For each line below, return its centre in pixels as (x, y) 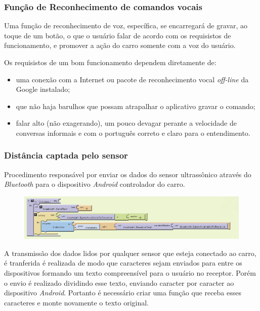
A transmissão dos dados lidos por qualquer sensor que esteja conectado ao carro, (130, 253)
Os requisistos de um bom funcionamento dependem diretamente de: (110, 62)
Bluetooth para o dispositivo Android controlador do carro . (95, 184)
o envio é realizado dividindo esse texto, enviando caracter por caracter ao (119, 282)
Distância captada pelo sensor (66, 155)
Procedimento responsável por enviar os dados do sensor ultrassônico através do (128, 174)
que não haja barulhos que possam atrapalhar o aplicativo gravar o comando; (136, 106)
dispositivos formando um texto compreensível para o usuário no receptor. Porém (130, 273)
